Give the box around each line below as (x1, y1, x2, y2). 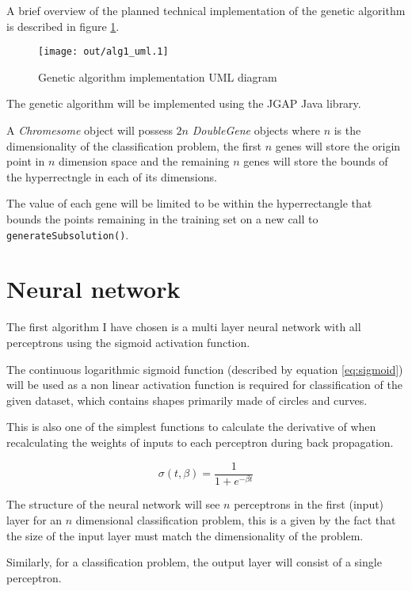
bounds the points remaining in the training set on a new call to (6, 211, 319, 227)
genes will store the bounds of (243, 153, 388, 170)
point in (6, 153, 45, 170)
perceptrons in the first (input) (234, 496, 384, 513)
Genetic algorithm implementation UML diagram (38, 68, 277, 85)
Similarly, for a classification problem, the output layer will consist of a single (6, 554, 382, 570)
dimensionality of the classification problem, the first (6, 137, 262, 154)
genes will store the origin (275, 137, 401, 154)
